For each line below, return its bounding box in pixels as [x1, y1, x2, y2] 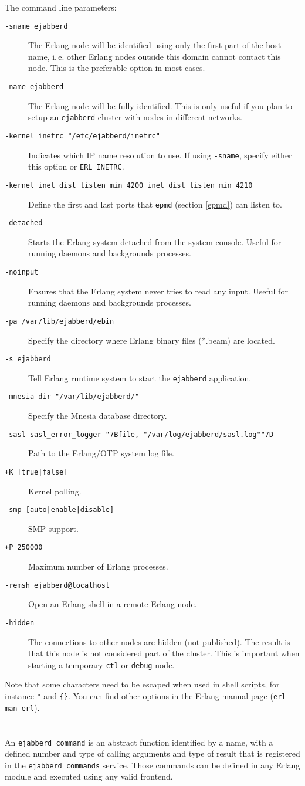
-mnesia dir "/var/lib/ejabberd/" [5, 392, 140, 401]
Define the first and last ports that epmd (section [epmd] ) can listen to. [28, 198, 282, 210]
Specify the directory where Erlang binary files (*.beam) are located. [28, 334, 275, 346]
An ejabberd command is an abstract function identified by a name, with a [5, 736, 273, 748]
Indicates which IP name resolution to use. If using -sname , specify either [28, 148, 292, 161]
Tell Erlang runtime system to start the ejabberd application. [28, 371, 252, 384]
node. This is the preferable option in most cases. [28, 62, 205, 74]
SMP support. [28, 522, 79, 534]
